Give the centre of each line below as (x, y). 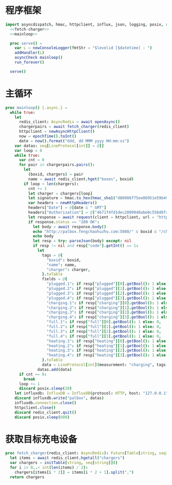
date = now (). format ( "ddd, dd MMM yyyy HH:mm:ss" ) (74, 141)
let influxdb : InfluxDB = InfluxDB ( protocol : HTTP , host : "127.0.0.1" (91, 393)
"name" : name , (61, 265)
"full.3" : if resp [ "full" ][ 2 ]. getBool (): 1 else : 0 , (104, 331)
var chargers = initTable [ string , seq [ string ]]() (64, 463)
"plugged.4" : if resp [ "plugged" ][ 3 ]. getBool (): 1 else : (107, 298)
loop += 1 (29, 384)
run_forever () (29, 62)
